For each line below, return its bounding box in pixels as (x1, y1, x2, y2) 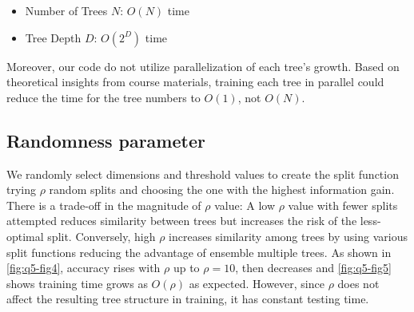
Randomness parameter (6, 128, 205, 152)
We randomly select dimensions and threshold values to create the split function (6, 165, 399, 182)
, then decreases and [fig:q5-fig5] (235, 259, 392, 276)
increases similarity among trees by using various (169, 227, 408, 244)
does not (337, 274, 380, 291)
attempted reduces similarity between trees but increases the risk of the (6, 212, 357, 229)
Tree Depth (25, 29, 82, 45)
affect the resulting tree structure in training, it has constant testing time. (6, 290, 369, 307)
